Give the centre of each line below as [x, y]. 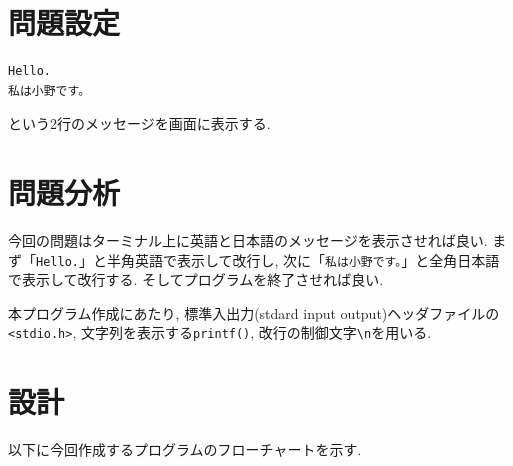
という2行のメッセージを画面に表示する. [139, 123]
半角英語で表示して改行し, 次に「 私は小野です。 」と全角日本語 [303, 259]
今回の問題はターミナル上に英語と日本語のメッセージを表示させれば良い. [248, 240]
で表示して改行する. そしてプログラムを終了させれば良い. [196, 279]
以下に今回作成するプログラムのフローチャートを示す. [185, 449]
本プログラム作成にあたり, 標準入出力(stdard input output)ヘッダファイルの [254, 312]
